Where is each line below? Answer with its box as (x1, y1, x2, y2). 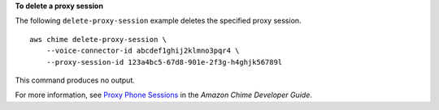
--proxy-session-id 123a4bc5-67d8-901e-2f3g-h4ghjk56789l (46, 57, 283, 66)
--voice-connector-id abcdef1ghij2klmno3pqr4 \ (46, 46, 240, 56)
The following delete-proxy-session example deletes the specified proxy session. (15, 16, 302, 26)
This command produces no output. (15, 75, 136, 85)
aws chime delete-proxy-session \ (29, 35, 167, 44)
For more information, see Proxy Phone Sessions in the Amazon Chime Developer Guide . (15, 90, 312, 100)
